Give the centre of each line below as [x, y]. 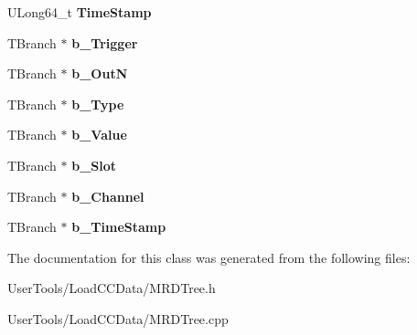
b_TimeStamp [119, 227]
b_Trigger [105, 42]
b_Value [99, 135]
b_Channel [108, 196]
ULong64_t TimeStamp [80, 12]
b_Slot [94, 165]
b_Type [98, 104]
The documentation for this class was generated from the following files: [209, 257]
